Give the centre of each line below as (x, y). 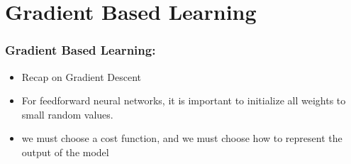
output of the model (65, 152)
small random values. (67, 114)
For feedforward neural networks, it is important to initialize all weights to (184, 100)
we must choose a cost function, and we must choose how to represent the (182, 138)
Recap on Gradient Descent (81, 76)
